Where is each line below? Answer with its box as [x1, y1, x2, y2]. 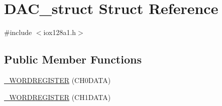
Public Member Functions [4, 51, 142, 67]
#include [4, 27, 32, 37]
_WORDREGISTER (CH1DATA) [4, 91, 111, 102]
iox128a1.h [43, 27, 76, 37]
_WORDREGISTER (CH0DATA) [4, 74, 111, 85]
